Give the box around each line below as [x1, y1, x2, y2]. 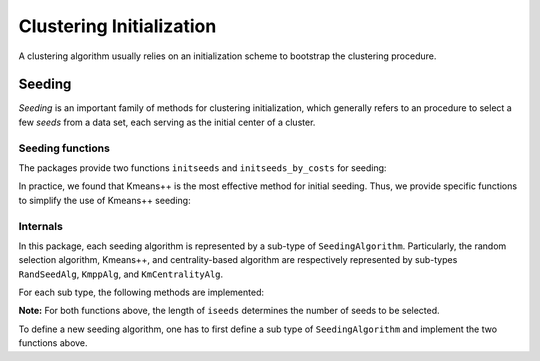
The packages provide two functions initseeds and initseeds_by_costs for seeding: [18, 161, 387, 174]
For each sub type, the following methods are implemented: [18, 286, 265, 299]
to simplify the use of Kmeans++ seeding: [18, 194, 191, 206]
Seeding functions [18, 141, 110, 155]
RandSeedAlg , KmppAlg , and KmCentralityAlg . [18, 268, 224, 280]
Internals [18, 219, 64, 233]
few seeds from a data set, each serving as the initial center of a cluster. [18, 116, 316, 128]
